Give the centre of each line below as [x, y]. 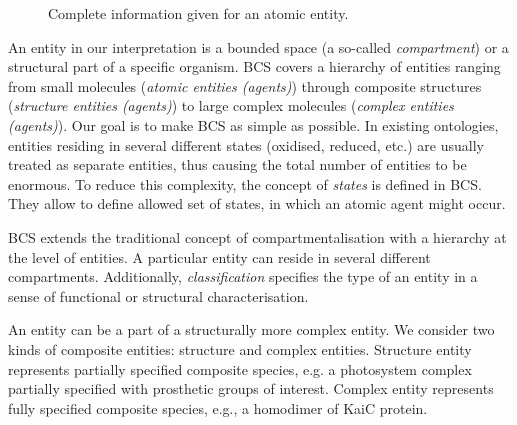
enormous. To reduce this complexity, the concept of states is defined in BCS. [245, 183]
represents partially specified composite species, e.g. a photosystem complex [240, 368]
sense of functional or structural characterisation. [158, 295]
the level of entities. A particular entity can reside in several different [219, 256]
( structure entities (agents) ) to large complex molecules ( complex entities [231, 105]
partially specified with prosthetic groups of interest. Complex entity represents [251, 388]
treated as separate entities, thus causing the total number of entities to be [237, 164]
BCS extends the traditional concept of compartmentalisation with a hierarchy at [257, 236]
